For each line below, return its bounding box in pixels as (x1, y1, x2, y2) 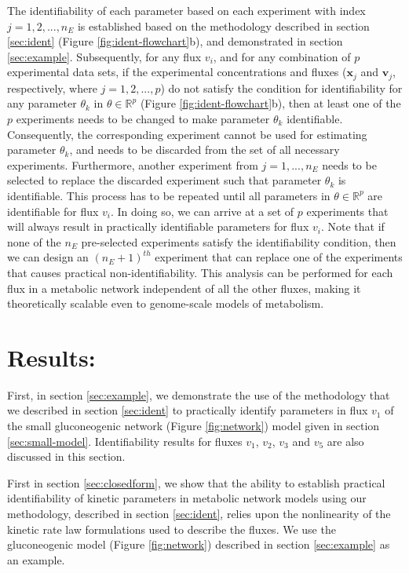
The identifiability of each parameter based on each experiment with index (7, 2, 366, 18)
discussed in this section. (7, 448, 126, 465)
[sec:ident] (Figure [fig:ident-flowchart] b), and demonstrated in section (7, 33, 343, 49)
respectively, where (7, 79, 97, 96)
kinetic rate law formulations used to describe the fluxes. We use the (7, 520, 336, 537)
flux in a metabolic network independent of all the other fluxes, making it (7, 279, 361, 296)
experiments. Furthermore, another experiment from (7, 156, 258, 173)
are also (327, 432, 364, 449)
